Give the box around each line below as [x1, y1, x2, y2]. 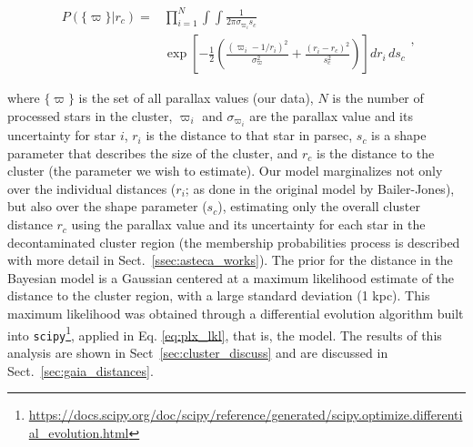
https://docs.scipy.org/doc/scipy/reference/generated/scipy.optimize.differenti [28, 405, 463, 424]
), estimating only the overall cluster [217, 197, 420, 216]
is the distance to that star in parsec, [146, 126, 353, 145]
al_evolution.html [28, 422, 129, 442]
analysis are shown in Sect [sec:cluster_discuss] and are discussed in [7, 342, 388, 361]
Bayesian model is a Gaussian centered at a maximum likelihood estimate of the [7, 268, 455, 287]
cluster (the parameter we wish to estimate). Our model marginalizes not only [7, 161, 443, 180]
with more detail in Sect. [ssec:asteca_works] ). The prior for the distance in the [7, 250, 453, 269]
